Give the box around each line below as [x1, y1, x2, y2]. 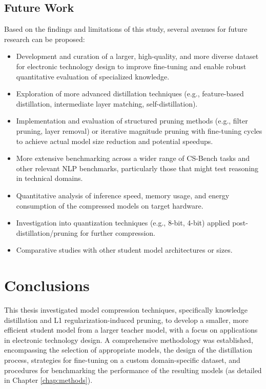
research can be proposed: [4, 33, 85, 44]
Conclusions [4, 275, 90, 296]
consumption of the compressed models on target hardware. [16, 200, 203, 211]
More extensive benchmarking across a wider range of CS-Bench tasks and [16, 153, 250, 163]
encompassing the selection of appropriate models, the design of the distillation [4, 344, 252, 355]
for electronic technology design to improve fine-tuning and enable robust [16, 60, 247, 71]
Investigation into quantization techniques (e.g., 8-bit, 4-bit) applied [16, 217, 230, 228]
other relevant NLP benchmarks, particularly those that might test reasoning [16, 162, 259, 173]
